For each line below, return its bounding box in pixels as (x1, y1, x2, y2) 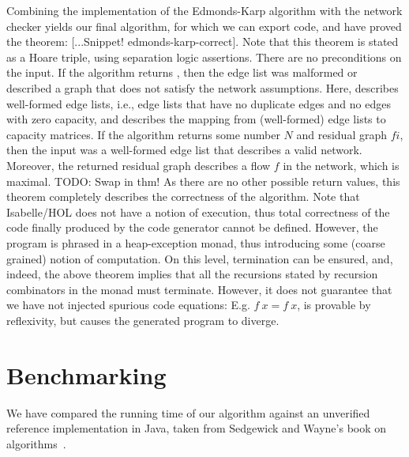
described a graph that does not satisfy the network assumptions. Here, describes (6, 79, 399, 96)
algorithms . (6, 435, 66, 451)
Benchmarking (6, 358, 167, 391)
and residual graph (296, 126, 388, 142)
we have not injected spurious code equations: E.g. (6, 296, 250, 313)
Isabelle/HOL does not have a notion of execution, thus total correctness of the (6, 203, 390, 220)
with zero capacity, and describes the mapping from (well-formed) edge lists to (6, 111, 386, 127)
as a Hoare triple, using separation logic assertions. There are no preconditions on (6, 48, 402, 65)
